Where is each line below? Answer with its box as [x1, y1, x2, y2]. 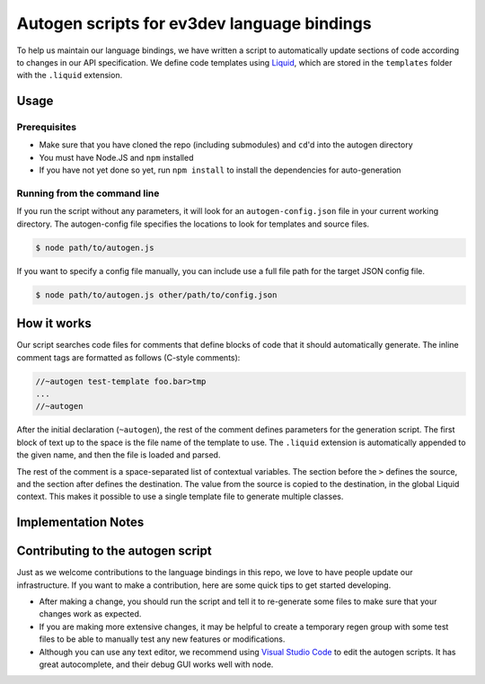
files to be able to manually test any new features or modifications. [39, 634, 286, 644]
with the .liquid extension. [16, 70, 123, 81]
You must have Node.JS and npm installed [39, 152, 194, 163]
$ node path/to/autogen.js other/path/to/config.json [35, 289, 278, 300]
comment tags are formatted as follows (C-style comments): [16, 351, 241, 363]
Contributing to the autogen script [16, 544, 212, 559]
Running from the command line [16, 187, 160, 200]
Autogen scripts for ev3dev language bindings [16, 13, 372, 33]
